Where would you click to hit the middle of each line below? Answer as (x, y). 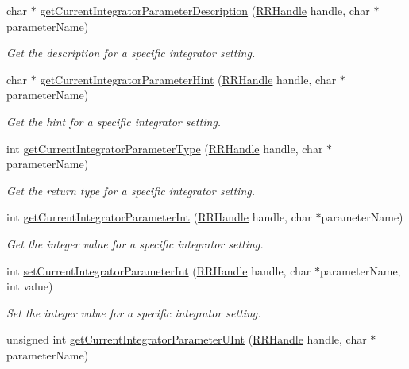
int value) (30, 286)
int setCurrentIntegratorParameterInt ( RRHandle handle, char (159, 270)
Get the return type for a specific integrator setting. (131, 190)
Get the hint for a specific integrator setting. (114, 121)
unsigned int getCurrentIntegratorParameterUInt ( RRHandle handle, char (187, 339)
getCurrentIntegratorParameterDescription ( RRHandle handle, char (205, 10)
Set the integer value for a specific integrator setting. (134, 312)
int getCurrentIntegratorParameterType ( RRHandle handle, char (165, 148)
